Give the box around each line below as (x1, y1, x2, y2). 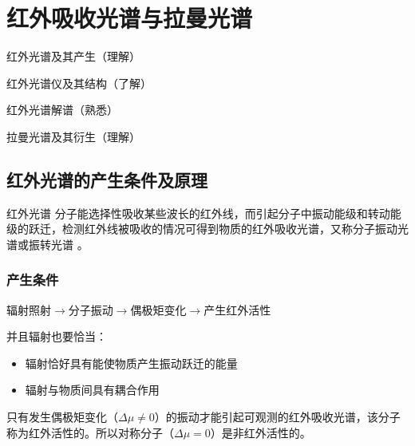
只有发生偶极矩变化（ (6, 409, 118, 425)
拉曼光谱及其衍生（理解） (6, 128, 140, 144)
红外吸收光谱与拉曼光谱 (6, 2, 253, 34)
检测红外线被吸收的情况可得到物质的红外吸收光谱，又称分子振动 (61, 220, 397, 237)
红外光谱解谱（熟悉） (6, 101, 118, 118)
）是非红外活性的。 (210, 424, 311, 440)
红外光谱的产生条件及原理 (6, 167, 207, 191)
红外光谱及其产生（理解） (6, 48, 140, 65)
